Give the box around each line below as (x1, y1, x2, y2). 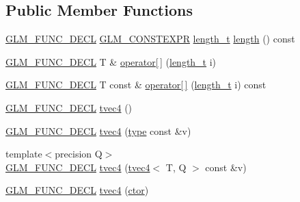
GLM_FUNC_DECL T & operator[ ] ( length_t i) (5, 54, 217, 68)
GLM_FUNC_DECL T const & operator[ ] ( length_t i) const (5, 77, 267, 92)
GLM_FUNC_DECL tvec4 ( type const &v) (5, 123, 191, 138)
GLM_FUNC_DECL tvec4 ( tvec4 (5, 160, 150, 174)
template (5, 147, 42, 161)
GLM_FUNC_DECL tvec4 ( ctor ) (5, 183, 149, 197)
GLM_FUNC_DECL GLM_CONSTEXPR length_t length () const (5, 31, 295, 46)
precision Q (55, 147, 103, 161)
